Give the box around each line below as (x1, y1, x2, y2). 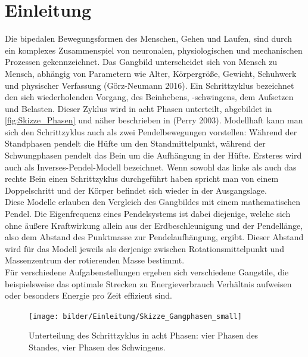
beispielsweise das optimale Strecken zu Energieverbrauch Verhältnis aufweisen (5, 277, 292, 290)
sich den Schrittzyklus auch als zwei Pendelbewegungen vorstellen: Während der (5, 125, 297, 138)
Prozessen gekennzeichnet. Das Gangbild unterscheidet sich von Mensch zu (5, 55, 278, 68)
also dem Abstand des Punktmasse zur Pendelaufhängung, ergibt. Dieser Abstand (5, 231, 304, 243)
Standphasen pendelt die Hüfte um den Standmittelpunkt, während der (5, 137, 266, 150)
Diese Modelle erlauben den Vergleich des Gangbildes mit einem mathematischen (5, 195, 301, 208)
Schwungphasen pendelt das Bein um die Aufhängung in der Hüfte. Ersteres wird (5, 149, 302, 162)
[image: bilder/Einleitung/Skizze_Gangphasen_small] (29, 312, 242, 321)
